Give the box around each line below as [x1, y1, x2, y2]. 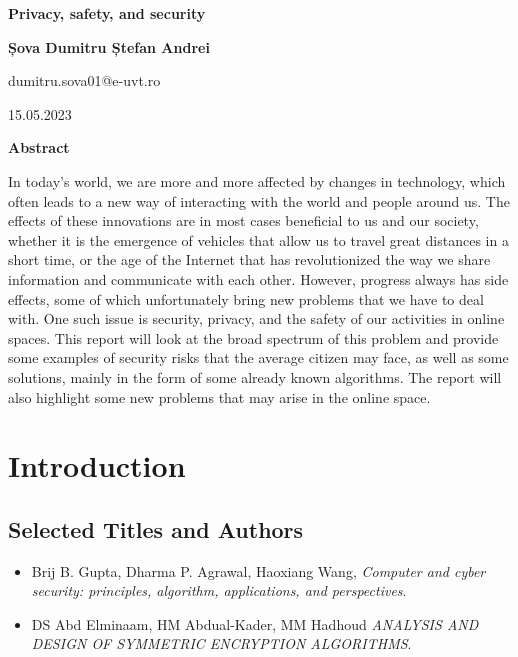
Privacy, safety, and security [8, 3, 206, 23]
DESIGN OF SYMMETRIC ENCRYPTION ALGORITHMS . [31, 633, 412, 654]
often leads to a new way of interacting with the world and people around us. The [8, 190, 510, 211]
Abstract [8, 137, 70, 158]
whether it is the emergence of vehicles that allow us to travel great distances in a [8, 229, 509, 250]
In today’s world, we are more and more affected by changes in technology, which [8, 170, 506, 191]
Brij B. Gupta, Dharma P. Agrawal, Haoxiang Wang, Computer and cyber [31, 560, 486, 581]
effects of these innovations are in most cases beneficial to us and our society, [8, 210, 479, 231]
